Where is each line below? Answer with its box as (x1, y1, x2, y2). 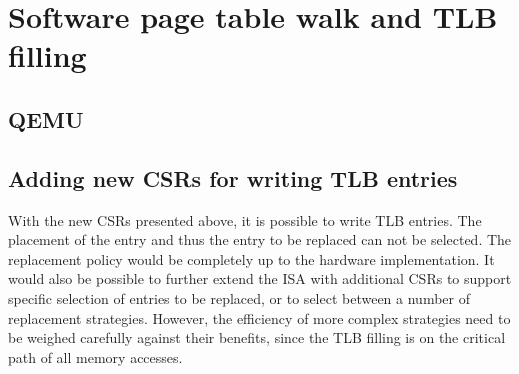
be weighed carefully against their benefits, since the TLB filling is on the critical (8, 327, 506, 348)
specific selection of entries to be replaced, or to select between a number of (8, 287, 470, 308)
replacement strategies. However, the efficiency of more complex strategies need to (8, 307, 511, 328)
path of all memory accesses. (8, 346, 183, 367)
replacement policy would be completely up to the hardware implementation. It (8, 248, 495, 269)
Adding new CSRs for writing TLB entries (8, 162, 458, 193)
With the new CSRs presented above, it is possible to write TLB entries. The (8, 209, 482, 230)
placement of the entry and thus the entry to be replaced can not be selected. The (8, 229, 512, 250)
